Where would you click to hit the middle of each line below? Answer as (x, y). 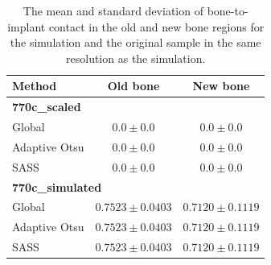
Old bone (133, 86)
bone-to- (228, 10)
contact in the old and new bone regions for (156, 26)
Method (35, 86)
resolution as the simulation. (136, 58)
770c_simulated (57, 186)
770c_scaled (47, 107)
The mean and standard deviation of (113, 10)
